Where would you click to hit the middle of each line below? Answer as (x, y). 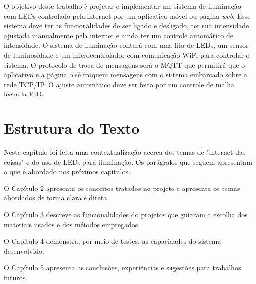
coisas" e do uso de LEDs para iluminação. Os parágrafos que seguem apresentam (128, 161)
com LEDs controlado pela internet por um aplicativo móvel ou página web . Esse (127, 16)
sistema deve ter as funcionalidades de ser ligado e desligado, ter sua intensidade (127, 26)
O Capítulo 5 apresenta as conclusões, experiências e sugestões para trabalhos (123, 267)
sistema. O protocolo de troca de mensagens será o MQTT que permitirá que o (125, 64)
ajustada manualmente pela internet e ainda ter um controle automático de (119, 35)
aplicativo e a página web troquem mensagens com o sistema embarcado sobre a (126, 74)
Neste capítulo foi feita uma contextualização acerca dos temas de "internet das (125, 152)
